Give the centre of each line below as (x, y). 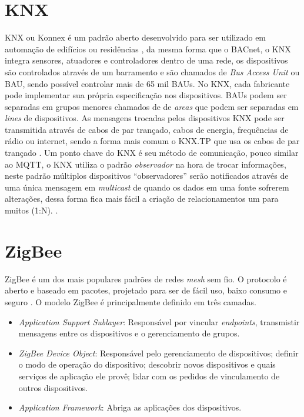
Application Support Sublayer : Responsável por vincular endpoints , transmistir (159, 321)
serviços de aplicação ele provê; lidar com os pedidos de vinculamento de (149, 376)
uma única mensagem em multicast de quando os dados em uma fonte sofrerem (147, 187)
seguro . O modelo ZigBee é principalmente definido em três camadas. (131, 301)
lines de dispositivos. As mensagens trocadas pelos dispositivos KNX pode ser (145, 118)
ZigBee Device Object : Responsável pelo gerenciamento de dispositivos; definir (158, 353)
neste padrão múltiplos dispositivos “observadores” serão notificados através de (147, 176)
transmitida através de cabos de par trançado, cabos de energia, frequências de (147, 129)
